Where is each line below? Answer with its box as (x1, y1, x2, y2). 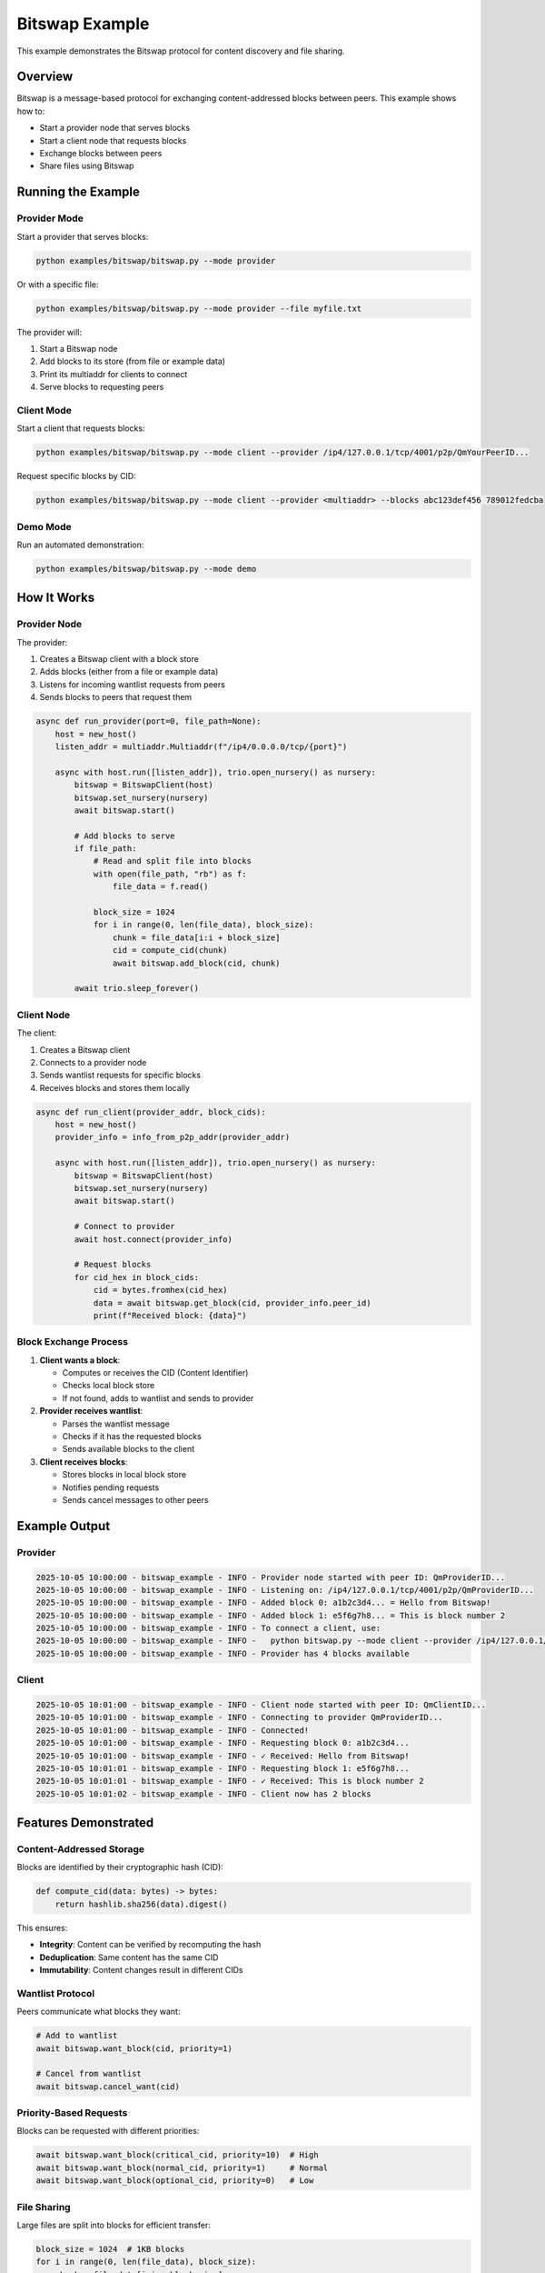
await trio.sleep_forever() (74, 983, 200, 994)
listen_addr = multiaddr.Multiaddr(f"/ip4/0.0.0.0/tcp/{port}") (54, 741, 348, 752)
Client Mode (16, 404, 73, 416)
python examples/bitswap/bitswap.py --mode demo (35, 564, 257, 574)
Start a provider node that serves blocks (39, 123, 191, 134)
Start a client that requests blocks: (16, 423, 145, 434)
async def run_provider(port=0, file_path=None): (35, 716, 262, 726)
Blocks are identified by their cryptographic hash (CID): (16, 1862, 224, 1873)
